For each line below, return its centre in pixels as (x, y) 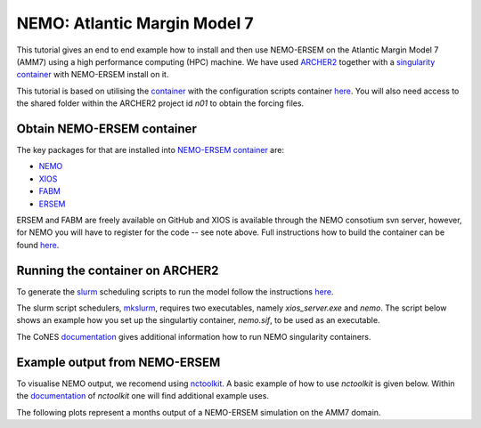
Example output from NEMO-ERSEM (118, 362)
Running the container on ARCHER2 (118, 270)
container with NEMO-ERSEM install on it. (93, 75)
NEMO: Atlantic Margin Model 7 (135, 23)
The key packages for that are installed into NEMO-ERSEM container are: (151, 150)
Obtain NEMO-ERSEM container (107, 129)
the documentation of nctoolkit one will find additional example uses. (143, 396)
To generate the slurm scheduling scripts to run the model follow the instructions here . (175, 291)
